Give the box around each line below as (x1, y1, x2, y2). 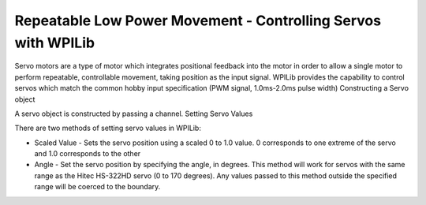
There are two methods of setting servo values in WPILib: (14, 123, 201, 133)
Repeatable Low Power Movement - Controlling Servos (14, 12, 382, 29)
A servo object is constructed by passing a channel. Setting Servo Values (14, 109, 253, 118)
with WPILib (14, 34, 95, 51)
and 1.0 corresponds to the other (34, 149, 141, 158)
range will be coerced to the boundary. (34, 182, 161, 192)
